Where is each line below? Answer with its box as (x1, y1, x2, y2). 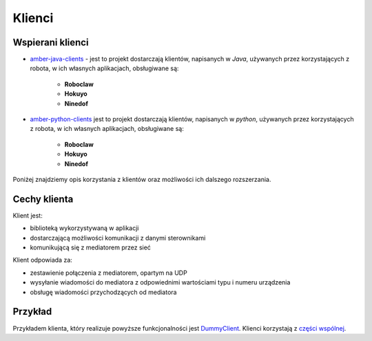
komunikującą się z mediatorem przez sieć (30, 243, 152, 251)
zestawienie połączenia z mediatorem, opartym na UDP (30, 269, 187, 277)
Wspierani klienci (12, 37, 89, 48)
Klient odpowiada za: (12, 256, 72, 265)
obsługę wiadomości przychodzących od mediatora (30, 288, 177, 296)
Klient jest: (12, 211, 43, 220)
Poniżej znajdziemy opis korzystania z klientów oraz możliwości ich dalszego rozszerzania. (12, 175, 271, 183)
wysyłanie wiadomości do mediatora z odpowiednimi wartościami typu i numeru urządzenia (30, 278, 291, 287)
